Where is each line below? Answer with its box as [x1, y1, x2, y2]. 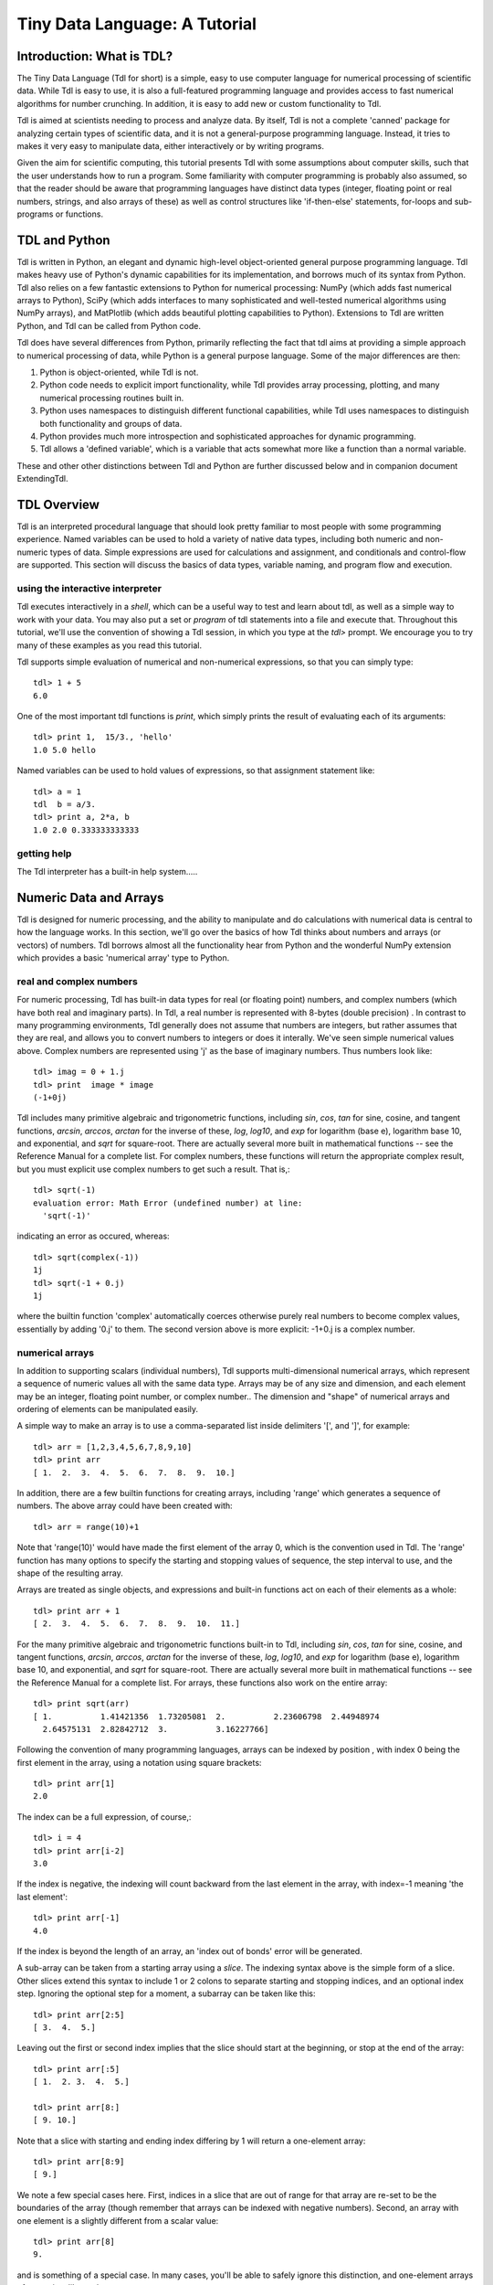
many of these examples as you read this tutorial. [16, 640, 203, 651]
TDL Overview [16, 496, 100, 512]
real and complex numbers [16, 974, 139, 987]
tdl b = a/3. [33, 800, 96, 810]
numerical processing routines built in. [39, 392, 184, 403]
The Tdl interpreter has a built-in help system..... [16, 866, 198, 877]
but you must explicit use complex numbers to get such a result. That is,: [16, 1164, 291, 1174]
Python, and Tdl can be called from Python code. [16, 320, 201, 331]
